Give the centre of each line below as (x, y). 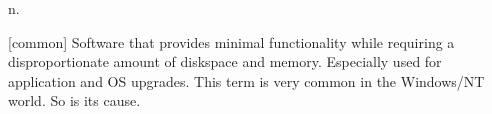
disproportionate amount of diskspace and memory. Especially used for (225, 61)
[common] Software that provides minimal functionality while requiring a (231, 41)
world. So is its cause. (74, 100)
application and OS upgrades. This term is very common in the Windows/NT (246, 80)
